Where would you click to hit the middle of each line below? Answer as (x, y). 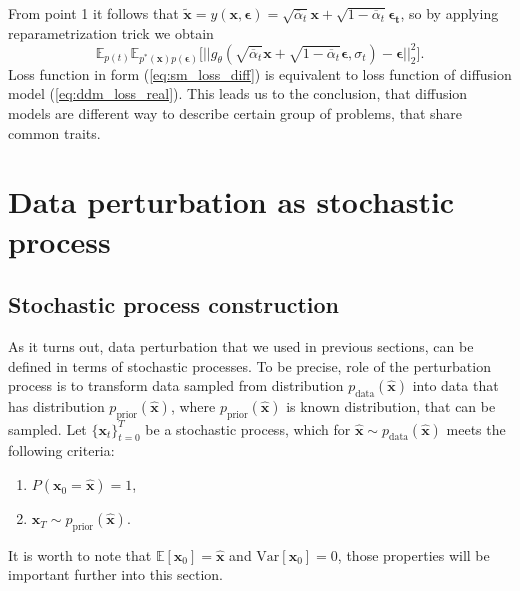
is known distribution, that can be (391, 405)
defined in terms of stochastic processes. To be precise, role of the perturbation (249, 365)
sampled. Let (47, 428)
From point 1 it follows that (93, 13)
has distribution (56, 405)
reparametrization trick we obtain (111, 32)
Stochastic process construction (174, 304)
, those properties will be (413, 554)
